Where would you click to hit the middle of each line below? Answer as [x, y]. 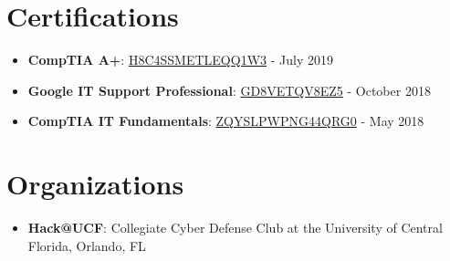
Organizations [95, 184]
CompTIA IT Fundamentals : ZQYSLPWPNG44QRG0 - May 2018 [226, 121]
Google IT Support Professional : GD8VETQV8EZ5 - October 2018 [229, 90]
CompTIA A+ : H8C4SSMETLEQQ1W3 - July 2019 [180, 60]
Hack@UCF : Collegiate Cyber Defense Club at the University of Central [235, 228]
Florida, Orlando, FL [87, 245]
